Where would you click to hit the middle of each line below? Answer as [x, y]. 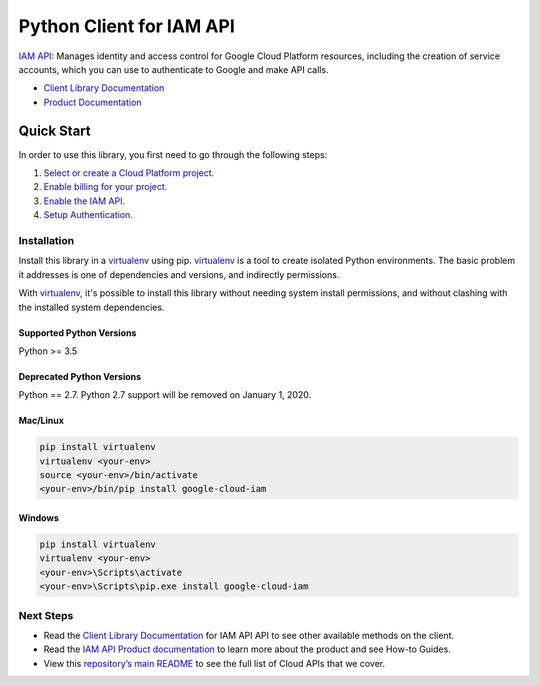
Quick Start [54, 130]
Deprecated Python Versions [80, 376]
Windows [38, 518]
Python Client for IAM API [126, 26]
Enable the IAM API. [84, 201]
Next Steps [46, 615]
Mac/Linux [41, 421]
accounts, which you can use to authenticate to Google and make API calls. [173, 69]
